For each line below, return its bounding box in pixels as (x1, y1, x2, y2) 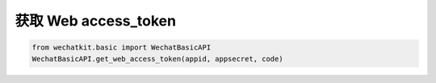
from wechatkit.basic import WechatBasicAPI (31, 43, 212, 52)
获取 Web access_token (15, 12, 177, 30)
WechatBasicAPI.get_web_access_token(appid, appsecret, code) (31, 54, 283, 63)
